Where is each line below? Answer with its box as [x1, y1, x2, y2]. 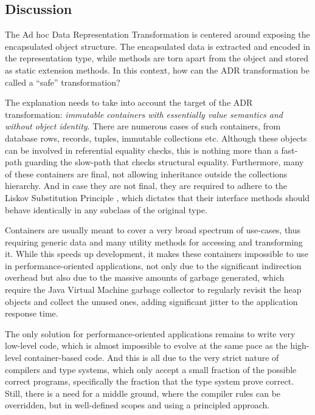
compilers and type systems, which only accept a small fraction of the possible [5, 363, 297, 376]
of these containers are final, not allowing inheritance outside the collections [5, 167, 288, 180]
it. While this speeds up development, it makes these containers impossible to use [5, 247, 308, 260]
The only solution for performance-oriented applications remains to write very [5, 327, 296, 340]
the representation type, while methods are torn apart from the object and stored [5, 52, 309, 64]
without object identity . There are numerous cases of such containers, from [5, 120, 281, 132]
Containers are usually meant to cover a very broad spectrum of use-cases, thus [5, 224, 301, 236]
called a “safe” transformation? [5, 75, 120, 88]
